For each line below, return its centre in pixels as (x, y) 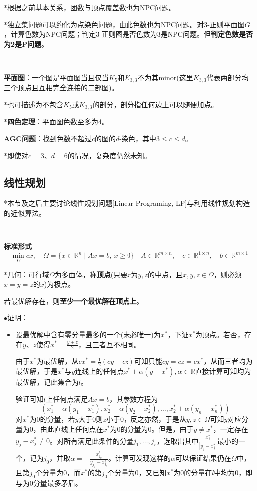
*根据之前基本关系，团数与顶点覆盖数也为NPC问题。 (90, 7)
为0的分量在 (193, 472)
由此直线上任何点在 (71, 428)
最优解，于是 (37, 371)
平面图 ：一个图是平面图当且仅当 (56, 77)
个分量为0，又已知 (137, 472)
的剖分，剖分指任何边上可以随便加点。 (155, 105)
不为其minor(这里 (165, 77)
